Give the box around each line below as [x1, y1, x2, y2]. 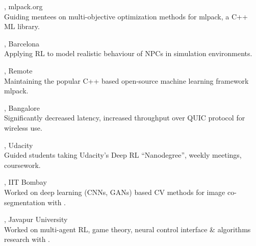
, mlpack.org [4, 1, 43, 11]
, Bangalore [4, 102, 40, 113]
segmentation [4, 196, 45, 207]
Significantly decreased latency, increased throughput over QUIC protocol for [4, 112, 245, 123]
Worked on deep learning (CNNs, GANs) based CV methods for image [4, 186, 225, 197]
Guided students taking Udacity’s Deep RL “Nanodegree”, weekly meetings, [4, 150, 242, 160]
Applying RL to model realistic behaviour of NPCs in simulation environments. [4, 48, 252, 59]
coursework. [4, 159, 41, 170]
